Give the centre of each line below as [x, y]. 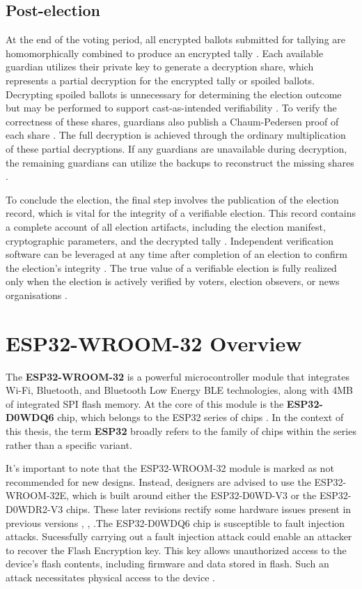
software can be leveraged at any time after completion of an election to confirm [176, 254]
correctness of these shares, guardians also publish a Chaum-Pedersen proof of [172, 121]
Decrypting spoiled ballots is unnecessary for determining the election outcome [174, 94]
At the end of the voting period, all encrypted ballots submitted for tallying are [176, 39]
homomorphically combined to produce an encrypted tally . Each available [165, 53]
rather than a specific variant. [69, 444]
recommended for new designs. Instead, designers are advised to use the [158, 481]
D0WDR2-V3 [34, 508]
